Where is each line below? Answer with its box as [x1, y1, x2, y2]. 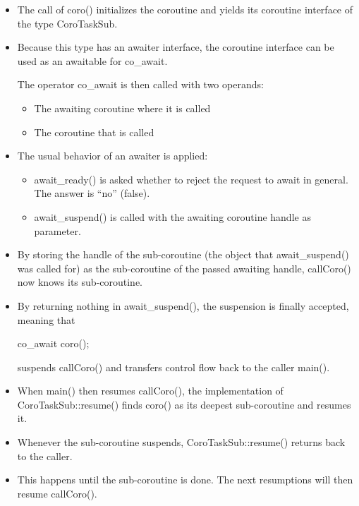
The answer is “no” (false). [34, 186, 150, 200]
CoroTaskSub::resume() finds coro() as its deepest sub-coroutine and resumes [17, 397, 351, 411]
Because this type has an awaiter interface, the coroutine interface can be [17, 40, 334, 54]
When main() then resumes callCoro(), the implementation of [17, 383, 284, 398]
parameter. [34, 223, 81, 238]
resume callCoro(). [17, 486, 97, 500]
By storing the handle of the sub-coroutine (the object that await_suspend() [17, 247, 349, 262]
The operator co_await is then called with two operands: [17, 77, 264, 92]
